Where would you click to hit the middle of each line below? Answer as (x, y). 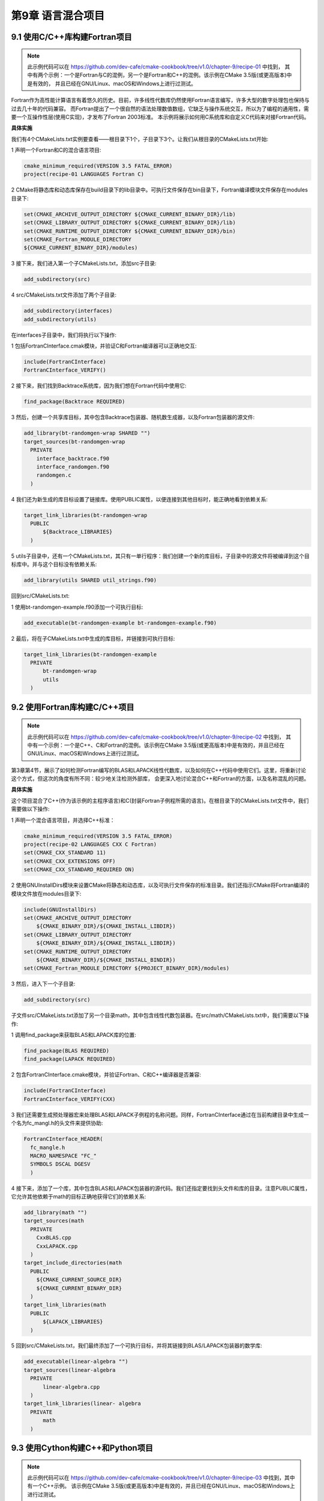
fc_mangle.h (48, 1147)
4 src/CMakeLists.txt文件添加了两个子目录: (64, 295)
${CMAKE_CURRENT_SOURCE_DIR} (79, 1280)
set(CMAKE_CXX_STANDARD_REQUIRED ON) (79, 870)
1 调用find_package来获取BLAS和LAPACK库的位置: (73, 1035)
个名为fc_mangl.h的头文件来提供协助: (57, 1123)
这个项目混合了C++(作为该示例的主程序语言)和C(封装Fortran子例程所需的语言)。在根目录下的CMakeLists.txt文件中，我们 (160, 800)
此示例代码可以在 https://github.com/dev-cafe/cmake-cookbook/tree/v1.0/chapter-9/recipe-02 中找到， (156, 737)
